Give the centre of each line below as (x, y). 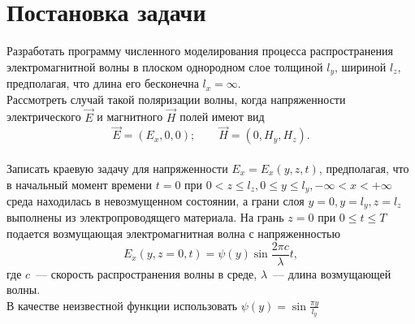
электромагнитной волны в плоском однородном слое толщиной (165, 66)
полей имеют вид (222, 117)
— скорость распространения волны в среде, (147, 273)
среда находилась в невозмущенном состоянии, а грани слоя (156, 201)
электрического (44, 117)
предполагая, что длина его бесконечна (103, 83)
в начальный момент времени (80, 184)
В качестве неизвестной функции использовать (122, 305)
